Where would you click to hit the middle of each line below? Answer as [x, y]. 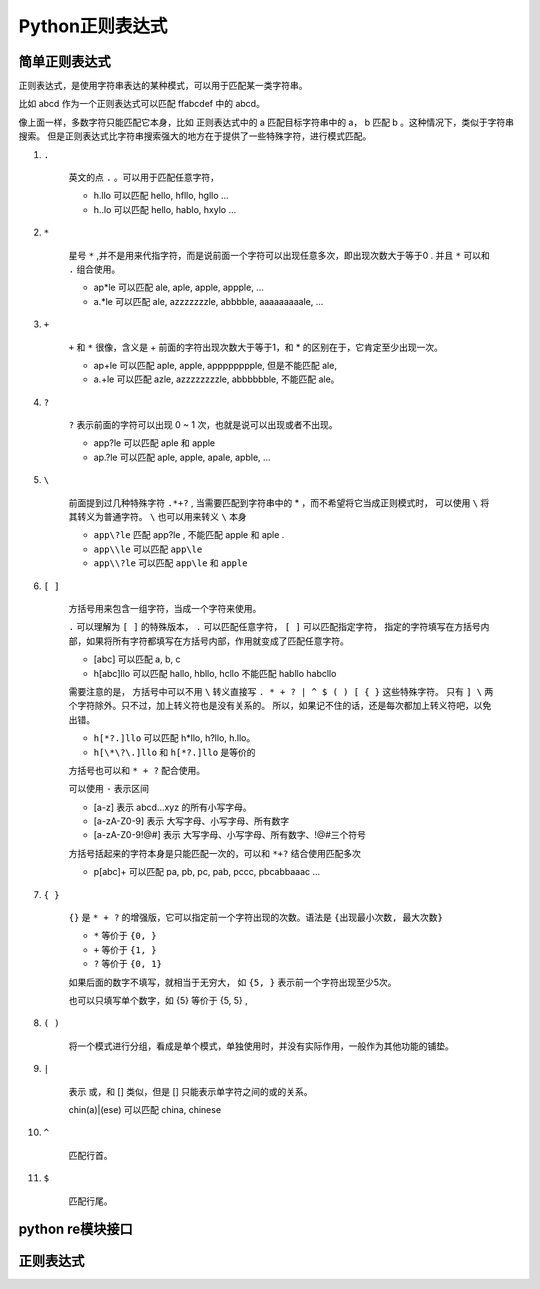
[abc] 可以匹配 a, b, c [137, 659]
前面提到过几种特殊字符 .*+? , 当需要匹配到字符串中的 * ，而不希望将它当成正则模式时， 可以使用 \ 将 [279, 502]
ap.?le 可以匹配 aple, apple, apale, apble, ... [182, 457]
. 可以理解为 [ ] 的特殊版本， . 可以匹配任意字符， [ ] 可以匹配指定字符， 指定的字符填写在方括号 [274, 627]
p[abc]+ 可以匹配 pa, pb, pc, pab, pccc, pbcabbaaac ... [207, 872]
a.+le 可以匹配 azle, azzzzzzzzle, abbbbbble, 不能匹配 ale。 [216, 379]
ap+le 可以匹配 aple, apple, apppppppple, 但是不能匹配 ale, [215, 365]
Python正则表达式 [93, 26]
